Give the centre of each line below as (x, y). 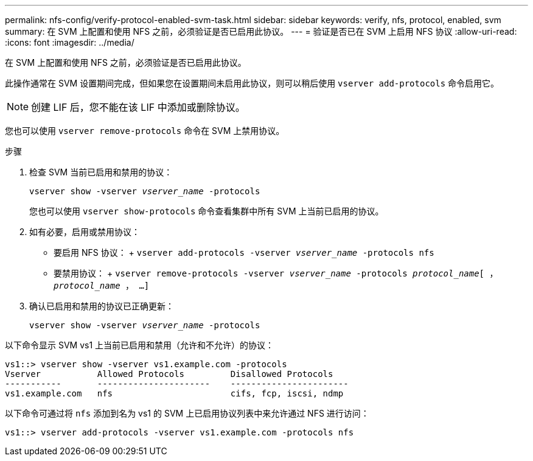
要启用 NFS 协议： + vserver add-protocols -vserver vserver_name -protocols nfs (244, 252)
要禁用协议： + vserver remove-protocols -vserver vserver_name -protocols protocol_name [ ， (276, 273)
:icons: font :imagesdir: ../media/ (70, 42)
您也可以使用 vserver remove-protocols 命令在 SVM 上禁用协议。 (145, 131)
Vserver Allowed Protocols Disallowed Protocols (169, 374)
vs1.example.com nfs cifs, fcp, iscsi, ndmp (174, 393)
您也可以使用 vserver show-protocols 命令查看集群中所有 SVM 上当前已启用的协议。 (207, 211)
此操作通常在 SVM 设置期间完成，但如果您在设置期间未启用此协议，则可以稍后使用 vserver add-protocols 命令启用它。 (252, 83)
